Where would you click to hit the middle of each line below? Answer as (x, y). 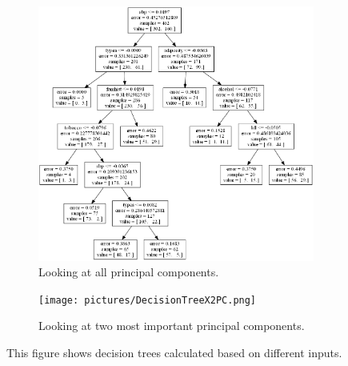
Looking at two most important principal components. (172, 326)
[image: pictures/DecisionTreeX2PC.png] (148, 300)
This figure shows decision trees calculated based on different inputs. (174, 353)
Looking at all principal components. (129, 272)
